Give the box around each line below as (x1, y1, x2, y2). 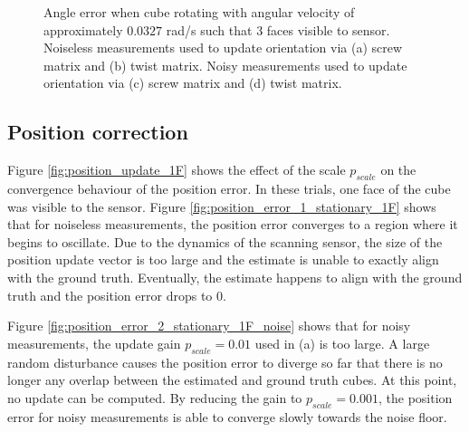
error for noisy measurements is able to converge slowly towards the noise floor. (7, 407, 447, 426)
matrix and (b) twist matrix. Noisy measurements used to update (43, 55, 407, 74)
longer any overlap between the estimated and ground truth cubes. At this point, (7, 370, 457, 389)
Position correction (7, 118, 188, 146)
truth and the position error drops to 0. (7, 285, 226, 304)
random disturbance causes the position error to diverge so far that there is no (7, 352, 443, 371)
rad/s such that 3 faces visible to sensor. (166, 20, 390, 39)
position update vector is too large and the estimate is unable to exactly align (7, 250, 439, 269)
